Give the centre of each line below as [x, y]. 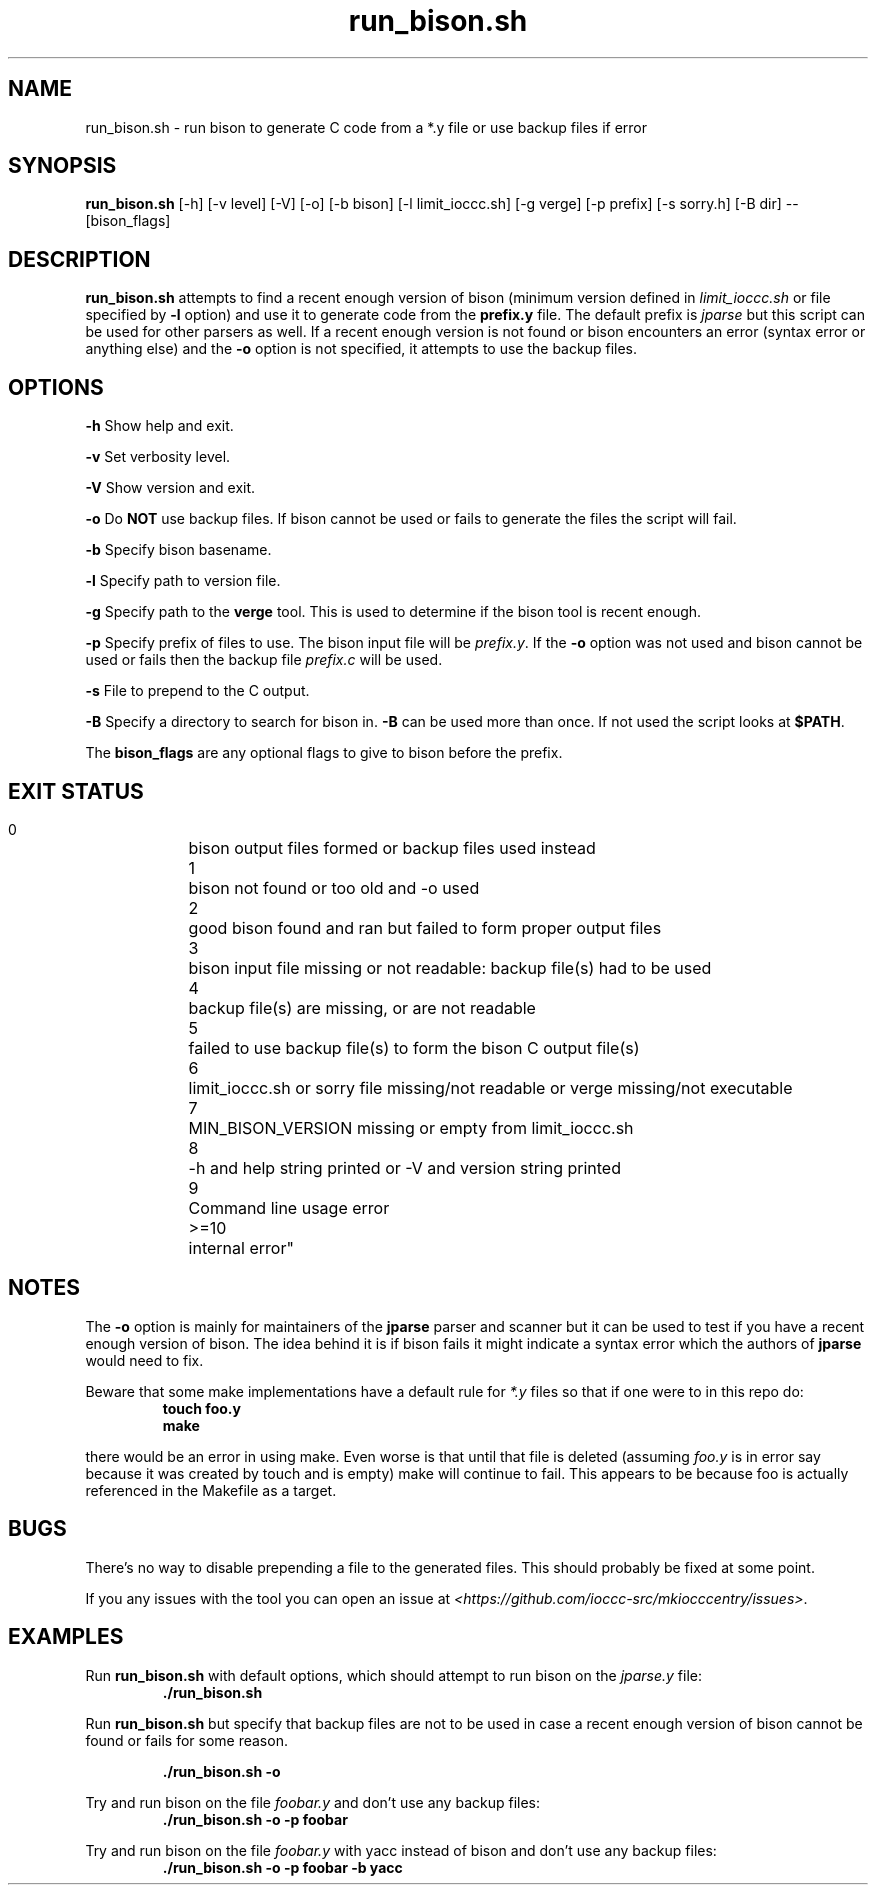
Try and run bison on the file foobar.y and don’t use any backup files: [313, 1802]
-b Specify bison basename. [178, 550]
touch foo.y [201, 1408]
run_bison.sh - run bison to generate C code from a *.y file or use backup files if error [366, 127]
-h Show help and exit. [159, 426]
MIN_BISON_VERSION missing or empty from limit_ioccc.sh [411, 1127]
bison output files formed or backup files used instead [392, 847]
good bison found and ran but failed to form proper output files [425, 927]
